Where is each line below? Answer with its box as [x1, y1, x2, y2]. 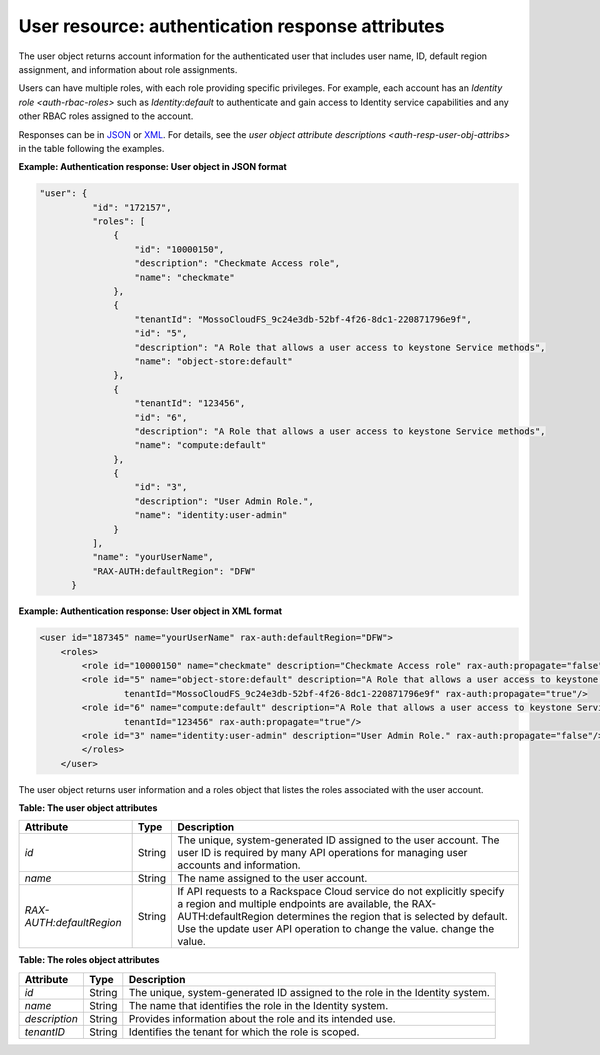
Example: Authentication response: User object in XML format [18, 605, 283, 617]
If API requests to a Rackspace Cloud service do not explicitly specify [177, 885, 505, 899]
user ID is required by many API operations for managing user [177, 846, 468, 860]
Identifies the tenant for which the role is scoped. [128, 1025, 360, 1039]
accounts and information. [177, 858, 301, 872]
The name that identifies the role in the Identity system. [128, 998, 389, 1012]
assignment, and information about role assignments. [18, 63, 238, 75]
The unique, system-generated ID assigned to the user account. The [177, 833, 500, 847]
